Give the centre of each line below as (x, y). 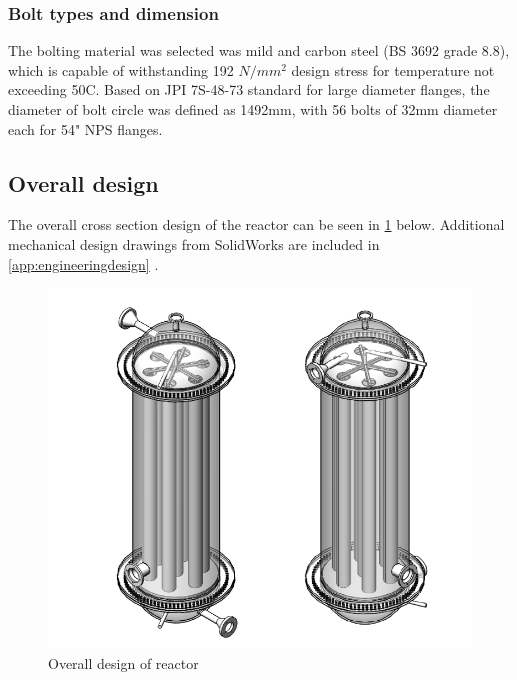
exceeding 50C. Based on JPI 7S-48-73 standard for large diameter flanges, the (249, 89)
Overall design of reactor (123, 662)
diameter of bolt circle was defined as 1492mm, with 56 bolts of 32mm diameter (253, 109)
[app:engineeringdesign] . (83, 263)
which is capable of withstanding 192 (121, 69)
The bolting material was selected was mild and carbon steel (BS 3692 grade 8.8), (259, 50)
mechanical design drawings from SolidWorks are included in (194, 243)
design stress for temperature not (393, 69)
